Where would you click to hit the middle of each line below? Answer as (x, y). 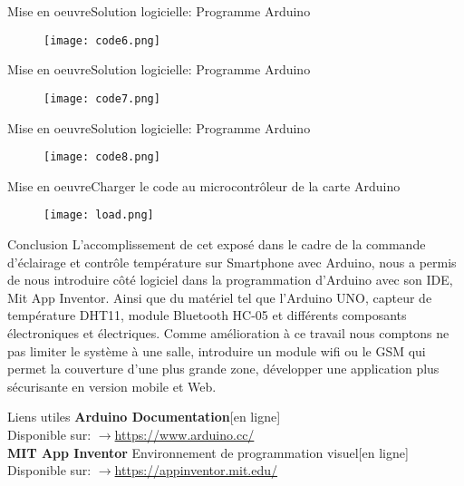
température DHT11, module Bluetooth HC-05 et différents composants (207, 315)
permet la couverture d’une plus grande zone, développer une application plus (223, 369)
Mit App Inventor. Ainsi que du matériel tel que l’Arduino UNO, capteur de (220, 297)
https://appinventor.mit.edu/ (196, 470)
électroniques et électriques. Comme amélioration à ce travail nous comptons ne (228, 332)
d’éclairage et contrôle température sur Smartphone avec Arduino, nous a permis (232, 262)
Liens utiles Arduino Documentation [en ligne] (144, 417)
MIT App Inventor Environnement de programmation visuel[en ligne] (208, 452)
